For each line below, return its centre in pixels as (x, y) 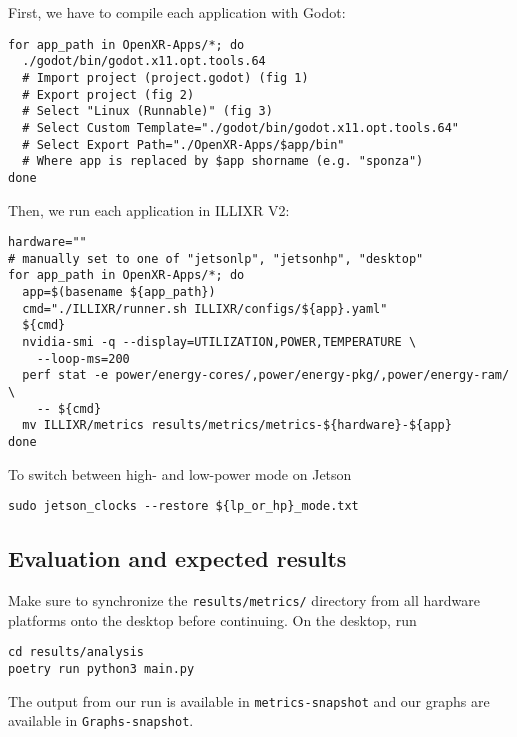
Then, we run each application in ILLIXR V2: (149, 209)
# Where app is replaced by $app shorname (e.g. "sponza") (223, 161)
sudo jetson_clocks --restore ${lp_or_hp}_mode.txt (183, 506)
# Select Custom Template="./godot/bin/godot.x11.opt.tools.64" (241, 127)
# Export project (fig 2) (108, 94)
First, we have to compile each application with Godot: (177, 12)
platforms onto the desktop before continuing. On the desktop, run (212, 619)
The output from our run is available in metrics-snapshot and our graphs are (249, 700)
